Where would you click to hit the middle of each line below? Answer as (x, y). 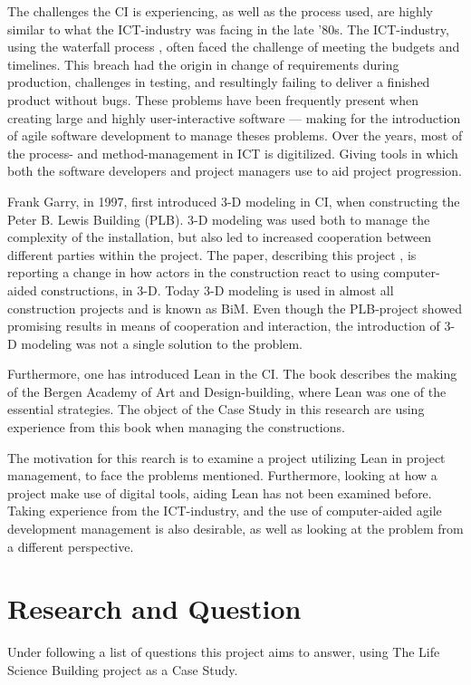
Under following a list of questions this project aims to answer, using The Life (224, 652)
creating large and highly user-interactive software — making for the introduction (234, 117)
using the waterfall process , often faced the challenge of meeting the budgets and (234, 47)
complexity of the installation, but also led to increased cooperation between (220, 237)
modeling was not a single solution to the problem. (162, 343)
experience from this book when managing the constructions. (176, 427)
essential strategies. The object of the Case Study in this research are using (216, 409)
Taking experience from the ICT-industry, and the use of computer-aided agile (225, 511)
